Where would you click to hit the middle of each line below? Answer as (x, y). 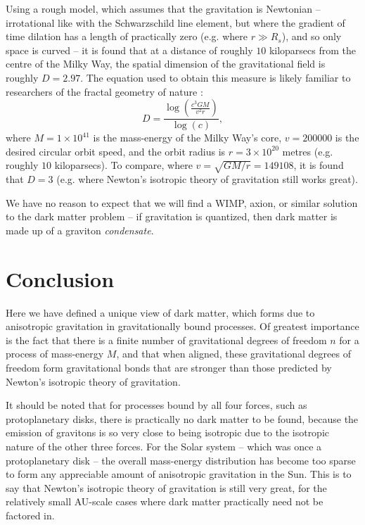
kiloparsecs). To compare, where (123, 165)
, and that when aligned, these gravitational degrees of (233, 354)
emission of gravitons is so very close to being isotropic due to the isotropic (168, 432)
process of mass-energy (55, 354)
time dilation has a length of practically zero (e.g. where (127, 36)
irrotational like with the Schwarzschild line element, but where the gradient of (175, 22)
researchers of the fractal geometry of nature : (104, 91)
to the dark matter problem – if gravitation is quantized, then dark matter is (172, 216)
